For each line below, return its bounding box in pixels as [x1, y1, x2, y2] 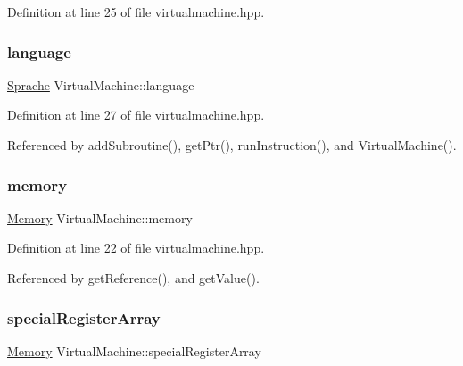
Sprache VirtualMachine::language [7, 75, 194, 94]
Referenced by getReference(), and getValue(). [7, 269, 260, 287]
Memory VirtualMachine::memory [7, 208, 193, 227]
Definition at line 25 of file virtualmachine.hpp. [7, 3, 265, 21]
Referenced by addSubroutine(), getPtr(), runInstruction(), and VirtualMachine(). [7, 136, 457, 154]
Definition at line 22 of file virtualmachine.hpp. [7, 238, 265, 257]
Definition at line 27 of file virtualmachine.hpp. [7, 105, 265, 124]
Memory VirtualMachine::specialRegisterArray [7, 341, 261, 360]
